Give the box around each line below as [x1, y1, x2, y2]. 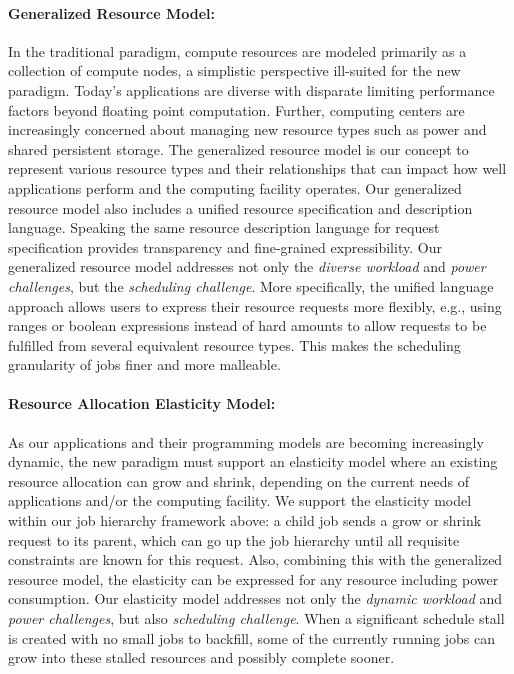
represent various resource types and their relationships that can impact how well [8, 158, 507, 179]
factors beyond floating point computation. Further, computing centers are [8, 99, 465, 120]
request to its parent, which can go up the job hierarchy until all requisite [8, 529, 460, 550]
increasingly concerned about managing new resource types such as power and [8, 119, 487, 140]
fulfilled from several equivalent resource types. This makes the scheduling [8, 334, 461, 355]
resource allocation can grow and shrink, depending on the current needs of [8, 470, 469, 491]
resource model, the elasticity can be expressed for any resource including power [8, 568, 499, 589]
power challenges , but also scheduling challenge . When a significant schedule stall [8, 608, 505, 629]
